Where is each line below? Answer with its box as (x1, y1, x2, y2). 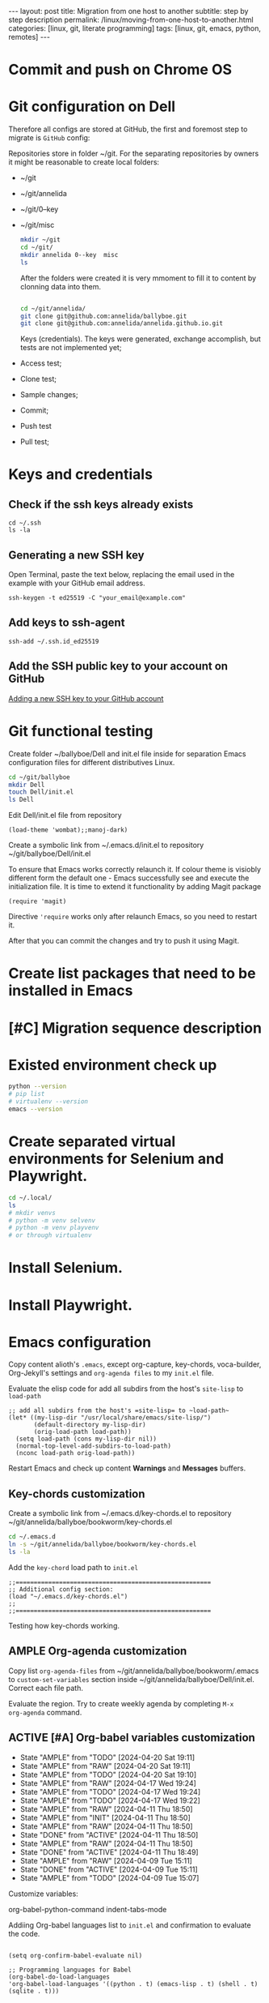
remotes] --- (8, 32, 51, 41)
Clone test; (19, 374, 57, 384)
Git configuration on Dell (8, 97, 176, 116)
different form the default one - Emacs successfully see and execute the (8, 873, 250, 883)
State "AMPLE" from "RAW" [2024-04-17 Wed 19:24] (19, 1778, 196, 1788)
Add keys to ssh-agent (8, 616, 125, 630)
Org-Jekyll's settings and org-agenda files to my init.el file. (8, 1368, 214, 1378)
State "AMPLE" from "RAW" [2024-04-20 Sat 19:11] (19, 1761, 191, 1770)
